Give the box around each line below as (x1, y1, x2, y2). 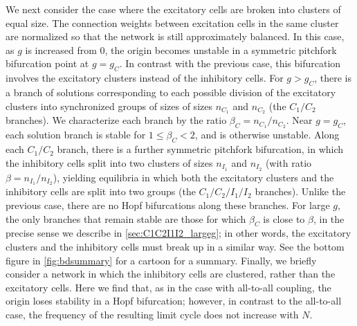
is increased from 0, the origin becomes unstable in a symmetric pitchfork (25, 42, 337, 57)
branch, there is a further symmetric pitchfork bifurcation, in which (57, 142, 344, 156)
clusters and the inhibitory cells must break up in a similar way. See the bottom (6, 239, 345, 253)
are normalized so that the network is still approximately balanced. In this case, (6, 29, 345, 44)
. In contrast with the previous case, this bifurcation (119, 56, 341, 71)
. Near (286, 113, 313, 127)
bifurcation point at (6, 56, 89, 71)
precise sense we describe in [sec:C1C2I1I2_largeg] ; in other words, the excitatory (6, 226, 351, 240)
